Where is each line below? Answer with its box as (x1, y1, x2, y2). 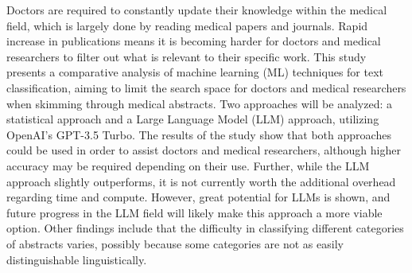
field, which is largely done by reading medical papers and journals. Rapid (6, 17, 368, 33)
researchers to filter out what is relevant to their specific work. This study (6, 48, 367, 64)
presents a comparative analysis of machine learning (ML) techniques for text (6, 64, 383, 80)
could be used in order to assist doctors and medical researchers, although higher (6, 142, 401, 158)
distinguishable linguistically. (6, 251, 147, 267)
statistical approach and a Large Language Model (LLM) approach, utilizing (6, 111, 379, 127)
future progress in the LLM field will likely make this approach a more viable (6, 204, 383, 220)
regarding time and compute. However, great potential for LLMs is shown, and (6, 189, 391, 205)
